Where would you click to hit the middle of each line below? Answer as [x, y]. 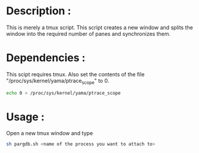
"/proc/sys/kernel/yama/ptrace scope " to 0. [58, 81]
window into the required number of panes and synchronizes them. [89, 33]
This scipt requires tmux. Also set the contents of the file [75, 74]
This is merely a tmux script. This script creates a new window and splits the [99, 27]
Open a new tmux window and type [50, 133]
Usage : [25, 117]
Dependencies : [46, 58]
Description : [39, 11]
